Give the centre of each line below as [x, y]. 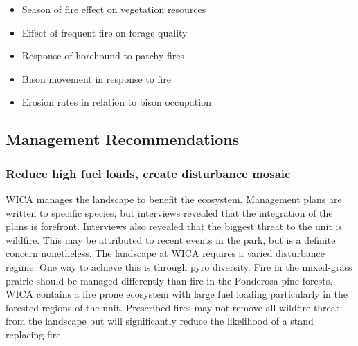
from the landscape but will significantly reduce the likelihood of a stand [160, 321]
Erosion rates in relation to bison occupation [116, 102]
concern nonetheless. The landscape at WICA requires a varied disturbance [165, 253]
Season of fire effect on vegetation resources [114, 9]
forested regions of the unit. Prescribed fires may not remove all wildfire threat [173, 307]
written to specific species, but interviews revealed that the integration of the [169, 212]
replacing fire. [35, 334]
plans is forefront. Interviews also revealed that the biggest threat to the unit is [174, 226]
